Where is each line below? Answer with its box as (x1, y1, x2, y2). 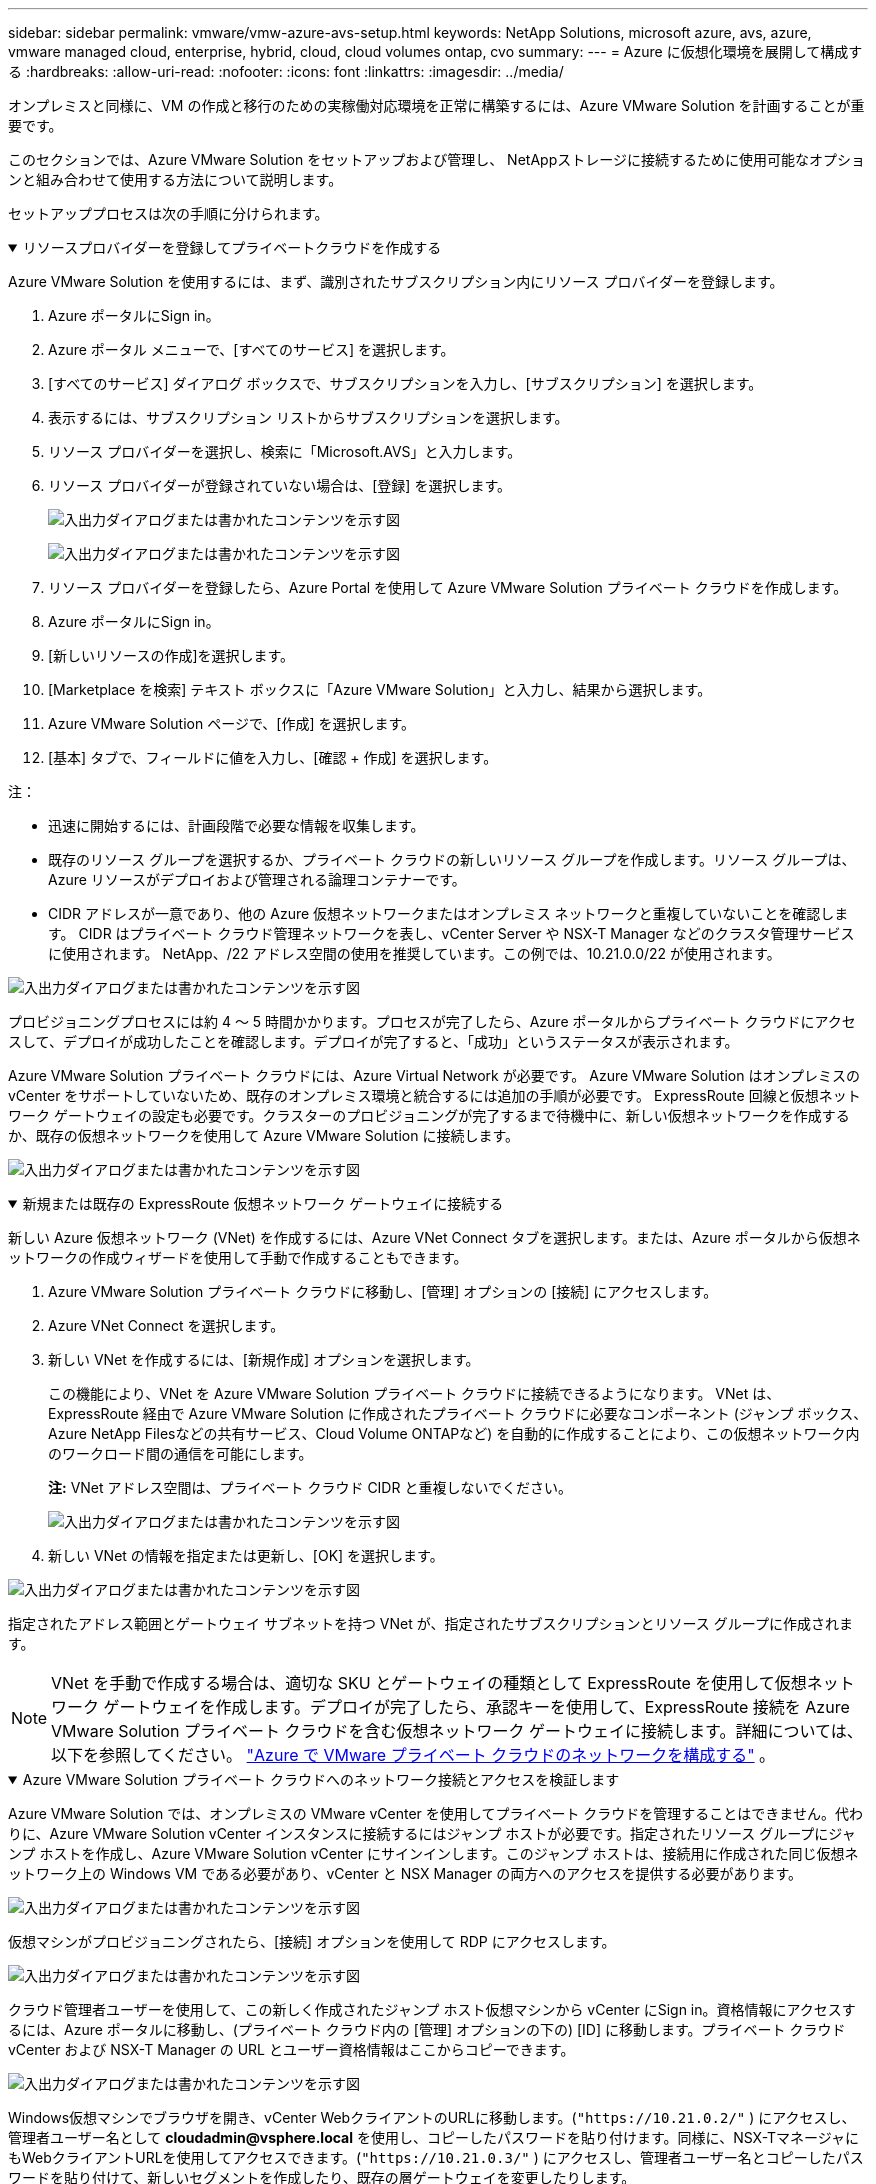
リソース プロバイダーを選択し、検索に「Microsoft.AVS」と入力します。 (48, 443, 522, 460)
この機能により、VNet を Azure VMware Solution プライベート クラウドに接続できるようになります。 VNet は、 (48, 1385, 781, 1402)
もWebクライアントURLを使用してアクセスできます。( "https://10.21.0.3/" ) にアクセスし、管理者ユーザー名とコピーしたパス (8, 2149, 864, 2166)
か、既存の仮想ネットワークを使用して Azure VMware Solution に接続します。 (8, 1127, 520, 1144)
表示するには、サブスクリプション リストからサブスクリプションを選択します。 (48, 409, 569, 426)
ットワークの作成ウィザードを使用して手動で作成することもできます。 (8, 1249, 468, 1266)
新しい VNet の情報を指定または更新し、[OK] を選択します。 (48, 1547, 444, 1564)
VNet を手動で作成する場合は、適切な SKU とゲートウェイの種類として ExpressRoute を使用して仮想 (51, 1673, 807, 1693)
